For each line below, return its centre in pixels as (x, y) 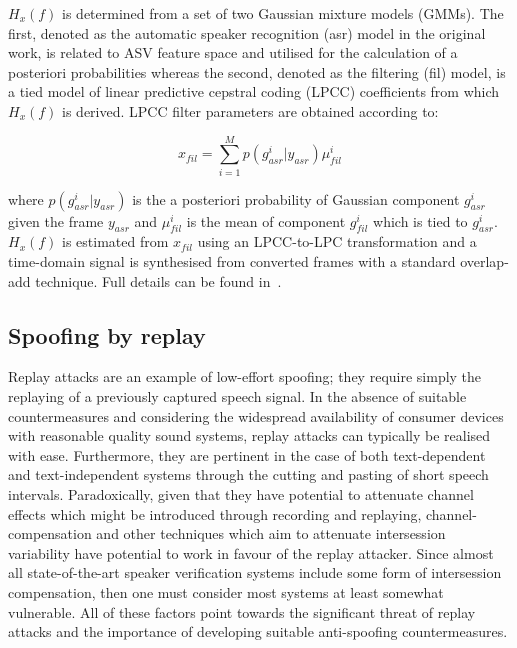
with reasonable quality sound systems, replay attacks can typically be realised (249, 435)
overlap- (484, 261)
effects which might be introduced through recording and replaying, (215, 513)
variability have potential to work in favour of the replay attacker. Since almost (251, 552)
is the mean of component (266, 220)
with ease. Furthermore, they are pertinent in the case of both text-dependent (247, 454)
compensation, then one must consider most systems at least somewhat (226, 592)
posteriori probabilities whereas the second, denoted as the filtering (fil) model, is (257, 71)
